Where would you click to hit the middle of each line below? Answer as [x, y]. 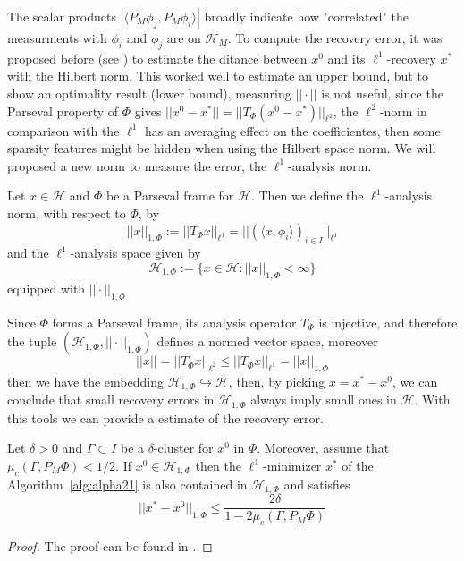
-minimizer [292, 466]
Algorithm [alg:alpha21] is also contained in [127, 484]
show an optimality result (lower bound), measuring [149, 93]
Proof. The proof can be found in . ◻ [110, 546]
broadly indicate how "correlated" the [306, 16]
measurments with [57, 38]
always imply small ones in [324, 399]
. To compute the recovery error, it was [335, 38]
